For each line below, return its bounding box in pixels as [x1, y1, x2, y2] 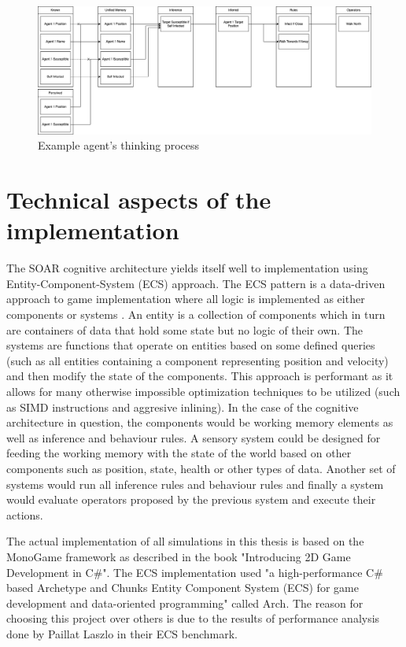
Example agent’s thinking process [38, 137, 200, 153]
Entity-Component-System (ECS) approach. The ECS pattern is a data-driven [6, 275, 386, 291]
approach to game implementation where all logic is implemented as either [6, 290, 365, 307]
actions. [6, 506, 43, 523]
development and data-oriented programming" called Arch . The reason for [6, 594, 364, 611]
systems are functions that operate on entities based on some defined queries [6, 337, 375, 353]
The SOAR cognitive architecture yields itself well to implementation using [6, 260, 368, 276]
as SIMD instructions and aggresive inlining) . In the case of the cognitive [6, 398, 359, 415]
